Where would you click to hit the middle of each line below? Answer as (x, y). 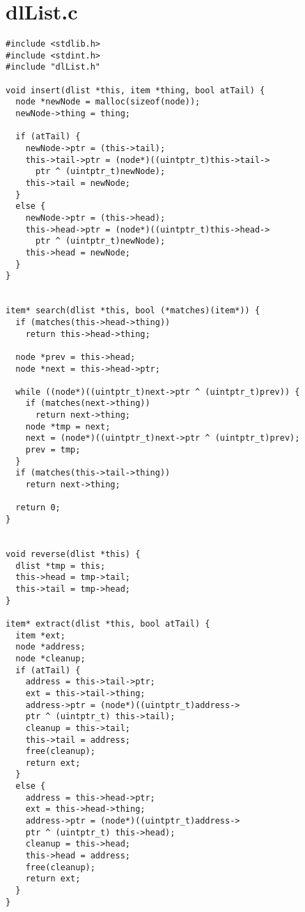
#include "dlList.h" (53, 67)
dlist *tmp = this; (61, 566)
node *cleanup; (50, 658)
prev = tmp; (53, 450)
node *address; (50, 647)
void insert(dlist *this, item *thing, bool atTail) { (135, 90)
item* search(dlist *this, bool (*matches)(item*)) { (133, 311)
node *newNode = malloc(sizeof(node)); (108, 102)
